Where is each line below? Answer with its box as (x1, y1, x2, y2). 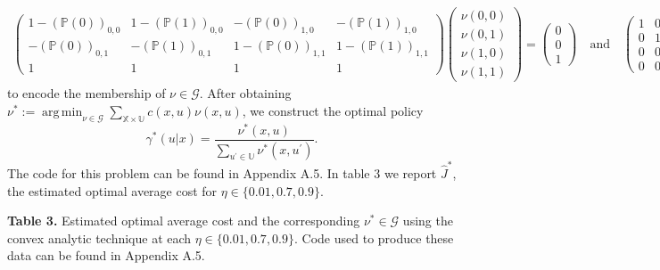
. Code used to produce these (294, 228, 454, 247)
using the (402, 211, 453, 230)
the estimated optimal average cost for (7, 181, 218, 200)
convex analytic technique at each (7, 228, 192, 247)
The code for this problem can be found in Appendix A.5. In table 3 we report (7, 164, 437, 183)
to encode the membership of (7, 84, 166, 102)
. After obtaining (199, 84, 292, 102)
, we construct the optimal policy (242, 101, 424, 119)
